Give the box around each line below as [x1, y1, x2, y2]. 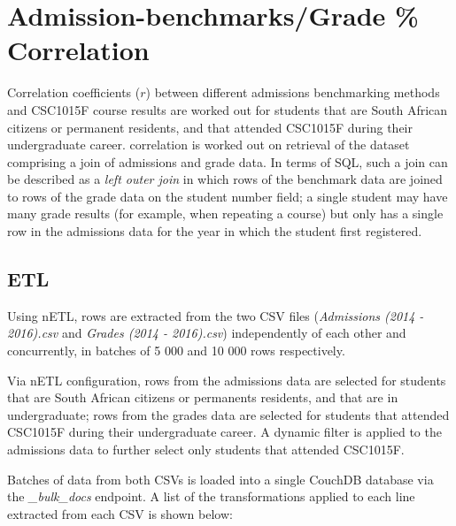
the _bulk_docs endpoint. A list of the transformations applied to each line [7, 487, 415, 506]
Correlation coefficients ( [7, 83, 141, 102]
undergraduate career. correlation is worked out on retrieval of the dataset [7, 135, 410, 154]
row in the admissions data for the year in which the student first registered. [7, 222, 422, 240]
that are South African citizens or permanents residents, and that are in [7, 388, 398, 407]
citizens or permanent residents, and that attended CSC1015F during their [7, 118, 413, 136]
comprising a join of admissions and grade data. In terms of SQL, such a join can [7, 152, 448, 171]
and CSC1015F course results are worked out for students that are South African [7, 100, 448, 118]
